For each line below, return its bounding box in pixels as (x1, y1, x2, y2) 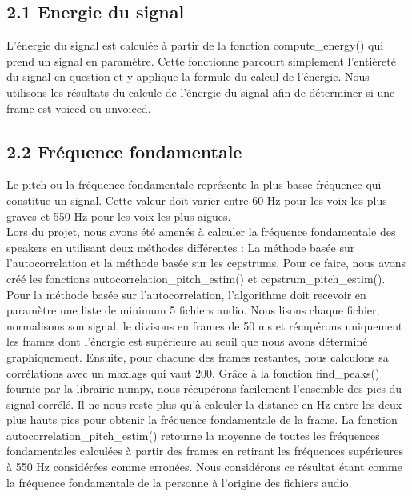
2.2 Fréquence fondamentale (6, 138, 242, 163)
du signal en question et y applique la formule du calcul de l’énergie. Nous (6, 68, 370, 85)
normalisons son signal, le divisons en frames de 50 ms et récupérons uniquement (6, 317, 403, 334)
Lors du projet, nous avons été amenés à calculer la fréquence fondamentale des (6, 223, 396, 240)
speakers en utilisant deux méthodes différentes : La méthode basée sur (6, 238, 355, 255)
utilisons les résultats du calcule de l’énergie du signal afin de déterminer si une (6, 83, 395, 100)
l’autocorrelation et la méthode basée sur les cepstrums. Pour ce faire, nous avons (6, 254, 406, 271)
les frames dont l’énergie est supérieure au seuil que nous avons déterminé (6, 333, 368, 350)
